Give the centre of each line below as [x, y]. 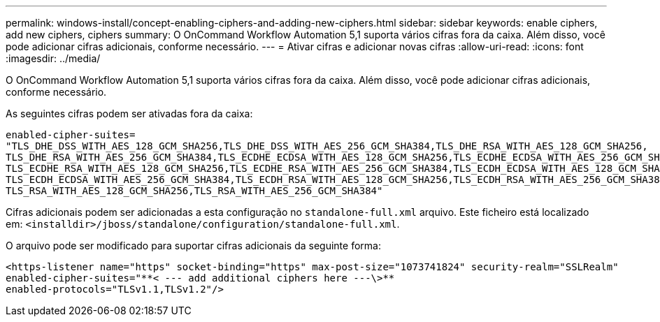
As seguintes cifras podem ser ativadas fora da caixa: [129, 114]
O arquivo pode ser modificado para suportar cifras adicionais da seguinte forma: [193, 246]
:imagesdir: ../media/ [53, 58]
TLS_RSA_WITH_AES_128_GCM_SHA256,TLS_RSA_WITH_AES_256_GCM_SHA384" [194, 191]
